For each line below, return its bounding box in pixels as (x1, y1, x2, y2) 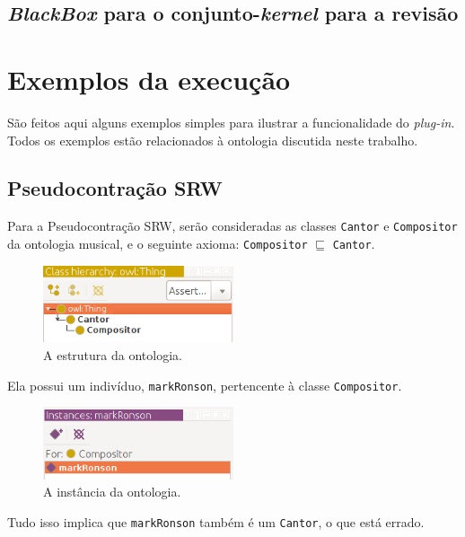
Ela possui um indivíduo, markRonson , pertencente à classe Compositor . (7, 375, 402, 394)
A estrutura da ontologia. (43, 346, 182, 365)
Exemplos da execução (7, 60, 291, 97)
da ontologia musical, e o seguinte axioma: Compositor (7, 233, 308, 252)
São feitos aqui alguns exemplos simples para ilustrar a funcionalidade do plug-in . (7, 112, 455, 131)
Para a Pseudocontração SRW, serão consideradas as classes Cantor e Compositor (7, 216, 458, 235)
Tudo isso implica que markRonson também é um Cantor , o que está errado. (7, 512, 425, 531)
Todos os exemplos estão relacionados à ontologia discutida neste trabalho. (7, 130, 418, 149)
